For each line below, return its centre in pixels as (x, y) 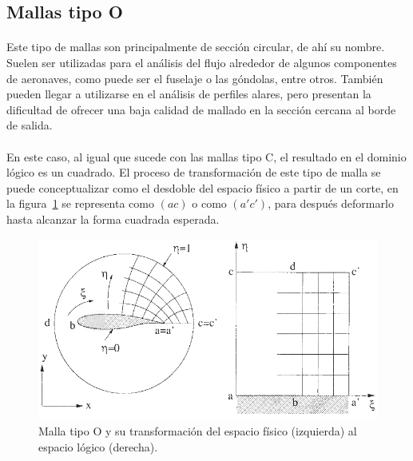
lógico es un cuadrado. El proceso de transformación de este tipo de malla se (194, 172)
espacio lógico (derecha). (98, 446)
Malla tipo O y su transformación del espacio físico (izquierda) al (198, 431)
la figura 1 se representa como (80, 203)
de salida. (30, 125)
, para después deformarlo (331, 203)
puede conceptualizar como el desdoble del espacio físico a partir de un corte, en (203, 187)
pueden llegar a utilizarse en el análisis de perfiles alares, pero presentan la (189, 94)
